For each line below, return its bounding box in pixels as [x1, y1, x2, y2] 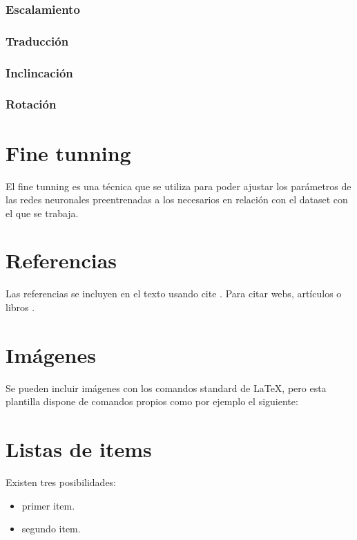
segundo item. [21, 521, 81, 536]
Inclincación [6, 64, 73, 81]
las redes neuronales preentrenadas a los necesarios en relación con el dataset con [6, 192, 348, 207]
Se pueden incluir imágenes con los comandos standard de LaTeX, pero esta [6, 380, 327, 395]
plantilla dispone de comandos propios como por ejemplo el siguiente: [6, 394, 298, 409]
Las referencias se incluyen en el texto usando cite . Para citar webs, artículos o [6, 286, 342, 301]
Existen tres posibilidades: [6, 475, 117, 490]
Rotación [6, 95, 57, 113]
